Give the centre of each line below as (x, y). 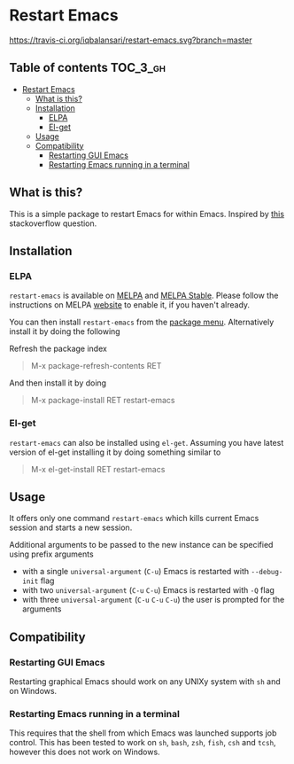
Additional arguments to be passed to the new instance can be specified (141, 545)
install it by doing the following (65, 331)
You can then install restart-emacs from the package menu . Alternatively (142, 322)
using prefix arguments (52, 554)
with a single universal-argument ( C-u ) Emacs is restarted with (135, 572)
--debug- (267, 573)
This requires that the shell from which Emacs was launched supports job (143, 733)
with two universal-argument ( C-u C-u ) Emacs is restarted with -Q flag (148, 590)
